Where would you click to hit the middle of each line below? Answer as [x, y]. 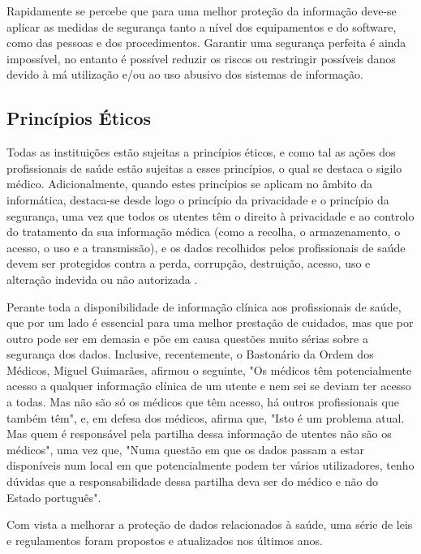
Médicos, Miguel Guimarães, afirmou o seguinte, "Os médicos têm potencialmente [209, 369]
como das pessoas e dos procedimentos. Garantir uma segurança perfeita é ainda [206, 43]
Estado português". [54, 497]
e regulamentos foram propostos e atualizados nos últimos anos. [165, 540]
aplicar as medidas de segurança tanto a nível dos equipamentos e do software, [202, 26]
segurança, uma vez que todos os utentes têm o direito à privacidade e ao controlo [210, 215]
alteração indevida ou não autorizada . [102, 279]
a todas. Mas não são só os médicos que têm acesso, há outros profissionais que [203, 402]
